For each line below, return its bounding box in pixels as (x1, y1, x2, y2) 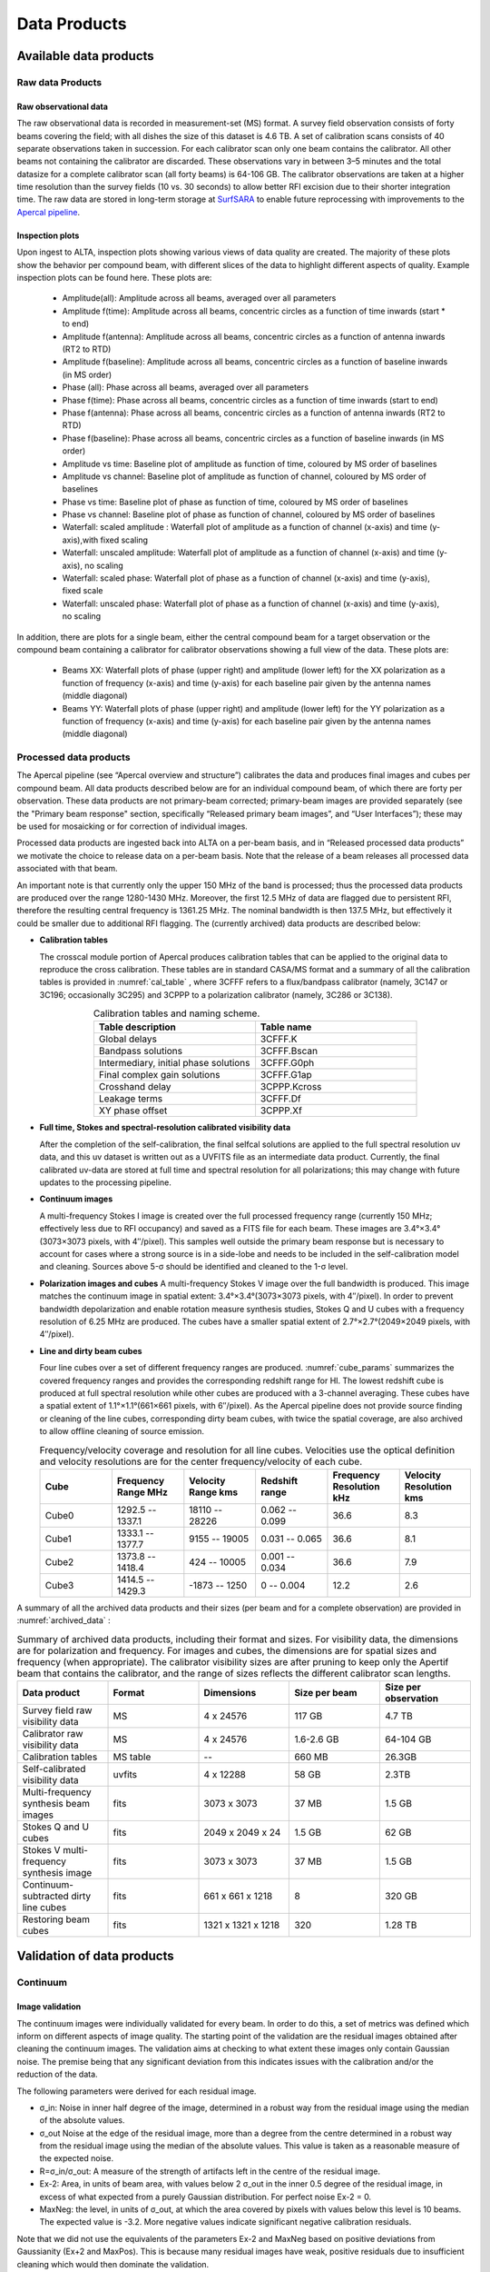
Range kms (189, 1486, 239, 1499)
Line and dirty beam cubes (39, 1345, 142, 1356)
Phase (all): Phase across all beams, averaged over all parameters (62, 382, 309, 393)
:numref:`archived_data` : (16, 1615, 111, 1626)
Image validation (16, 2001, 82, 2012)
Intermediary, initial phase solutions (98, 1057, 250, 1070)
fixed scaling (100, 534, 149, 545)
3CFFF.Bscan (260, 1045, 318, 1058)
